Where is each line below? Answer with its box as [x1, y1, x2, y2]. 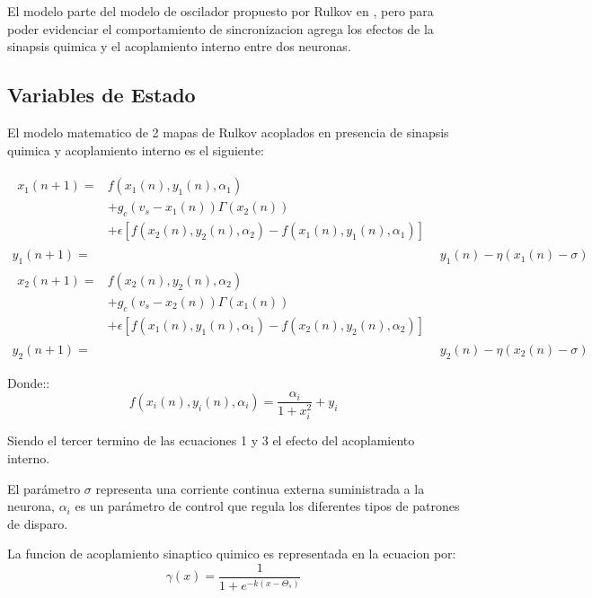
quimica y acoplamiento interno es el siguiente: [7, 140, 265, 159]
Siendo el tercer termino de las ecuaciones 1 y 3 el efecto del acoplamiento [7, 431, 415, 450]
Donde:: [7, 373, 50, 391]
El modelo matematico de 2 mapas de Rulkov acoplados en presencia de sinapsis [7, 122, 449, 141]
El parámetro [7, 479, 81, 497]
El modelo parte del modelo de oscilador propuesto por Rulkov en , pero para [7, 2, 434, 20]
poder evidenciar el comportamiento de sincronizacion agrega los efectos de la [7, 19, 434, 38]
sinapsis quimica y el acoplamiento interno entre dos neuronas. [7, 37, 351, 56]
